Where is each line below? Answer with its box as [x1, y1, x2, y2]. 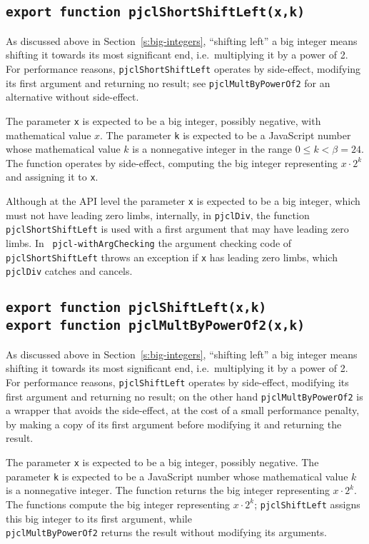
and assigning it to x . [6, 169, 98, 184]
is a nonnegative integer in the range [132, 141, 293, 156]
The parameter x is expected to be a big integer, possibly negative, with [6, 113, 321, 128]
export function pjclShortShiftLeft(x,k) [6, 4, 305, 20]
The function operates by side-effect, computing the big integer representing [6, 155, 338, 170]
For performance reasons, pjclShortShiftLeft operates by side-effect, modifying [6, 61, 361, 76]
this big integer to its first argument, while [6, 510, 192, 525]
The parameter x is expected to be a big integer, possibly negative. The [6, 455, 319, 469]
